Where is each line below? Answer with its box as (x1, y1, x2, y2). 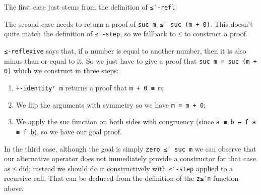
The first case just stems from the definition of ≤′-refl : (4, 2, 177, 12)
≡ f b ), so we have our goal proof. (16, 126, 122, 136)
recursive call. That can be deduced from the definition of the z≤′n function (4, 173, 239, 183)
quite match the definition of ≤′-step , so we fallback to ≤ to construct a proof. (4, 28, 248, 39)
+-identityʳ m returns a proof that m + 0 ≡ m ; (16, 82, 164, 92)
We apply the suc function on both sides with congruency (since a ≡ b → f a (16, 116, 256, 127)
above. (4, 183, 24, 193)
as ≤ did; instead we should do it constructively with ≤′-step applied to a (4, 163, 233, 173)
